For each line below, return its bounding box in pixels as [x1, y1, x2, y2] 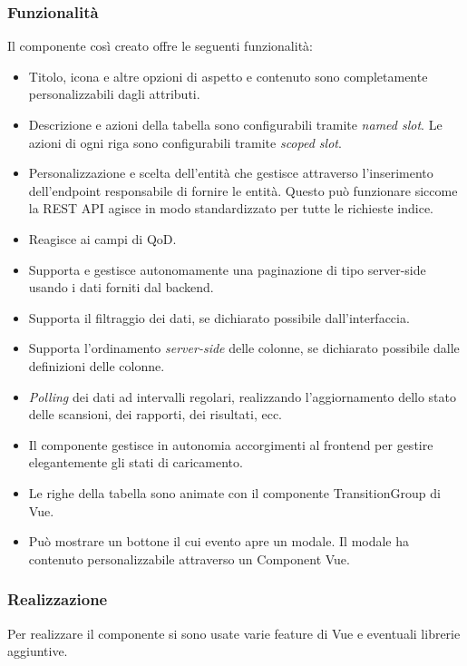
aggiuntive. [7, 642, 68, 661]
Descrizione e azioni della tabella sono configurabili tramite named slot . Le [28, 115, 443, 133]
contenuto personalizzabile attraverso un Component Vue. [28, 549, 350, 568]
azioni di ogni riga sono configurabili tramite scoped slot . [28, 132, 342, 152]
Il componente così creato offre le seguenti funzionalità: [7, 36, 313, 55]
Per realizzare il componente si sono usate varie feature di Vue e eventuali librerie [7, 623, 461, 642]
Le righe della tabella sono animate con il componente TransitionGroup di [28, 483, 441, 502]
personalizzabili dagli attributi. [28, 84, 200, 103]
